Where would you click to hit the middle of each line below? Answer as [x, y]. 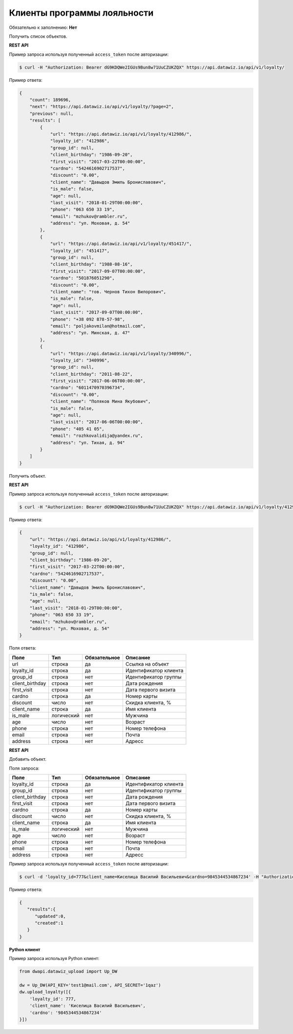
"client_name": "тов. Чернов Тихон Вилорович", [108, 292]
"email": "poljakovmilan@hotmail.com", [98, 326]
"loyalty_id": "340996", [80, 360]
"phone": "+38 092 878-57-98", [88, 319]
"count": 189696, [50, 100]
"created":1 [49, 923]
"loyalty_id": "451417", [80, 251]
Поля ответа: [23, 648]
